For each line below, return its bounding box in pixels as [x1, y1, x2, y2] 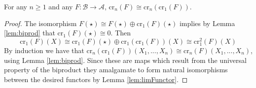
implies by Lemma [179, 18, 235, 28]
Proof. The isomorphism [4, 18, 77, 28]
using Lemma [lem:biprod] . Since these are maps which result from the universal [4, 55, 247, 65]
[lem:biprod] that [4, 28, 55, 38]
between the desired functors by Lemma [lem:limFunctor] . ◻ [4, 74, 188, 84]
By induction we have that [4, 45, 84, 56]
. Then [110, 28, 131, 38]
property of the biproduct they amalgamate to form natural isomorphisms [4, 64, 228, 75]
